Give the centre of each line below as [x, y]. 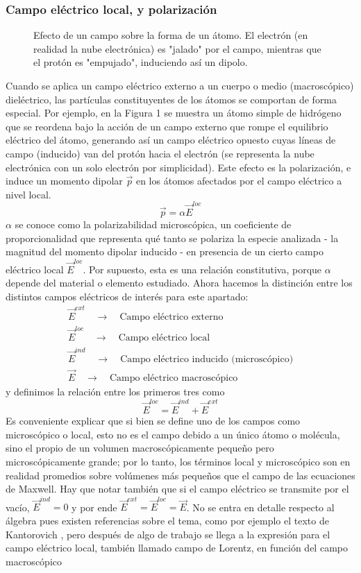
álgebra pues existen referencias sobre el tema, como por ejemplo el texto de [167, 521]
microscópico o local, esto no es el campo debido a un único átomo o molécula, [173, 434]
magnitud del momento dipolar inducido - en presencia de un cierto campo [165, 251]
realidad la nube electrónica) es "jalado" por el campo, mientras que [177, 48]
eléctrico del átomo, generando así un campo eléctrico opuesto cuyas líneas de [171, 140]
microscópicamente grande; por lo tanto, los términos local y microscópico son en [178, 461]
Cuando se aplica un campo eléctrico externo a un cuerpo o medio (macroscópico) [180, 85]
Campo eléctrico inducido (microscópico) [207, 359]
